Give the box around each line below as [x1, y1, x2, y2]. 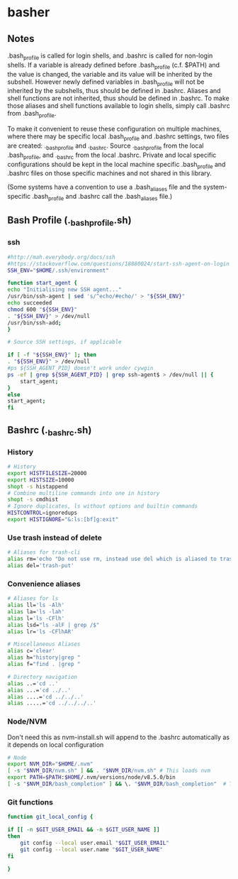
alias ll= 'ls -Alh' [7, 601, 65, 609]
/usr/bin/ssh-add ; [7, 319, 62, 327]
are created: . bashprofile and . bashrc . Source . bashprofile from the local [7, 141, 204, 151]
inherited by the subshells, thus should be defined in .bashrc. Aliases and [7, 87, 221, 95]
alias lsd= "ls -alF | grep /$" [7, 621, 100, 628]
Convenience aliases [7, 579, 81, 589]
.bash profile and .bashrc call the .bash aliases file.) [32, 192, 173, 202]
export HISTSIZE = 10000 [7, 476, 74, 484]
